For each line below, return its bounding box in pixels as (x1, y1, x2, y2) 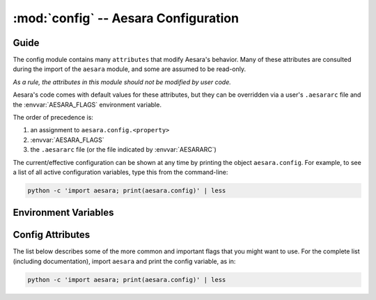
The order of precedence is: (13, 113, 94, 122)
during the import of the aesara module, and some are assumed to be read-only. (13, 65, 246, 73)
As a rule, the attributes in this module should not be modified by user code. (13, 77, 231, 86)
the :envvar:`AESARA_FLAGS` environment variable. (13, 100, 162, 109)
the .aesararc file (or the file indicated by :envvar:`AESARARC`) (30, 145, 217, 154)
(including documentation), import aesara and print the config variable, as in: (13, 257, 236, 265)
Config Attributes (13, 229, 91, 241)
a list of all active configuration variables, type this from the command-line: (13, 168, 228, 176)
